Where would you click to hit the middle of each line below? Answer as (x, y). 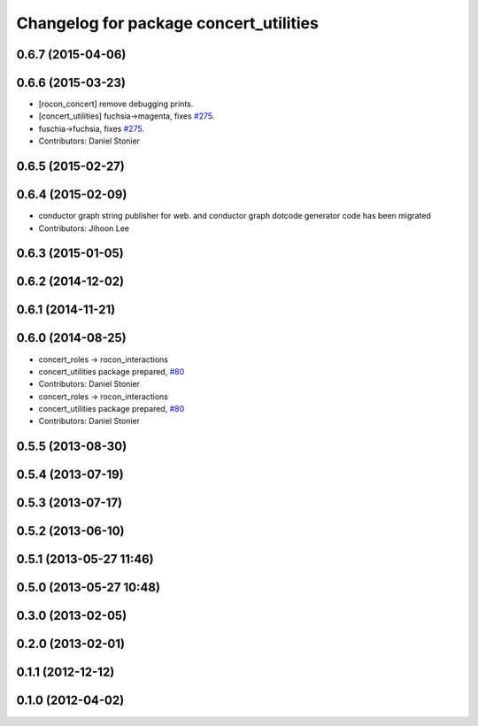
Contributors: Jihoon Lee (84, 228)
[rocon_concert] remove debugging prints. (116, 104)
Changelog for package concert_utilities (167, 23)
